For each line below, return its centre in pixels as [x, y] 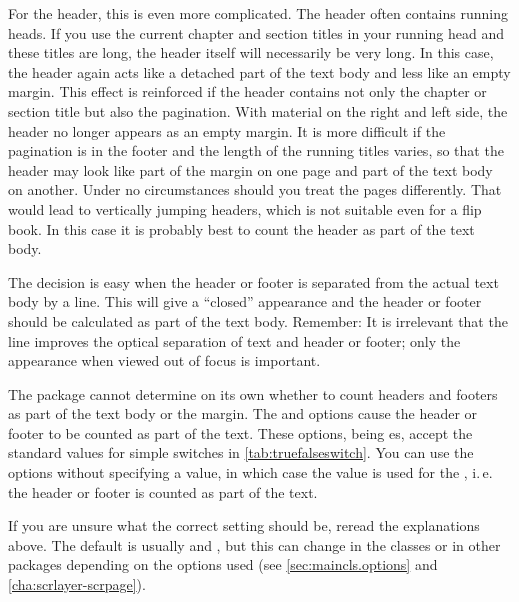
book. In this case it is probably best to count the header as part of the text [241, 228]
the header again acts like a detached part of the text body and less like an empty [259, 71]
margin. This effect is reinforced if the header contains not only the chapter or [247, 91]
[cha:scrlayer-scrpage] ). [77, 584]
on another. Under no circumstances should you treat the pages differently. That [255, 189]
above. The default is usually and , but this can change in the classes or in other [254, 544]
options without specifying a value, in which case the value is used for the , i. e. [250, 472]
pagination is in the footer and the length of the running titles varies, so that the [256, 150]
